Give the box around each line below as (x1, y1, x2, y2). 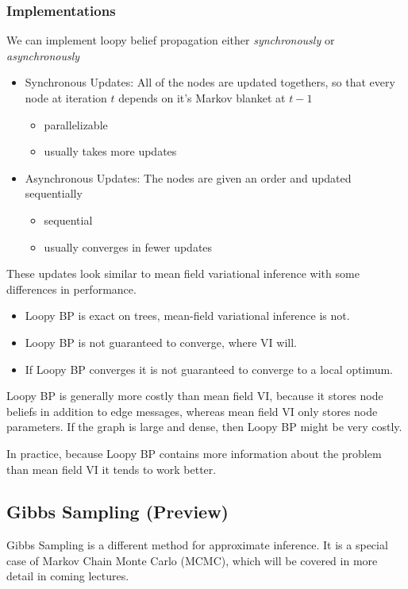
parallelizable (44, 116, 108, 133)
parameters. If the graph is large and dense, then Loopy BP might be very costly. (6, 418, 402, 435)
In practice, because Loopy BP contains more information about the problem (6, 445, 382, 461)
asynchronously (6, 47, 80, 64)
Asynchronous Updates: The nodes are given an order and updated (25, 169, 352, 186)
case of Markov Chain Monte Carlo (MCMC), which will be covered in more (6, 552, 378, 568)
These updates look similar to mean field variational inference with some (6, 265, 360, 282)
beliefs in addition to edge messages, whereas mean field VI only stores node (6, 402, 378, 419)
